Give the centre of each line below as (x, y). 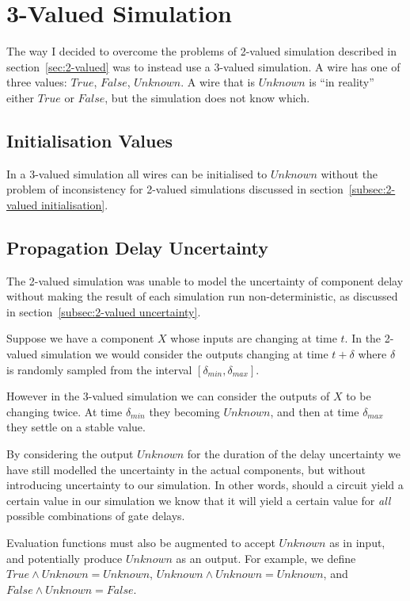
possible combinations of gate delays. (96, 516)
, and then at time (315, 411)
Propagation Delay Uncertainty (138, 247)
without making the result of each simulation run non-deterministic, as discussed (202, 296)
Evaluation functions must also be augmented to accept (141, 542)
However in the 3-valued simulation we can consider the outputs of (168, 396)
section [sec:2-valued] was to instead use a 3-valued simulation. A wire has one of (203, 66)
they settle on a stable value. (76, 427)
